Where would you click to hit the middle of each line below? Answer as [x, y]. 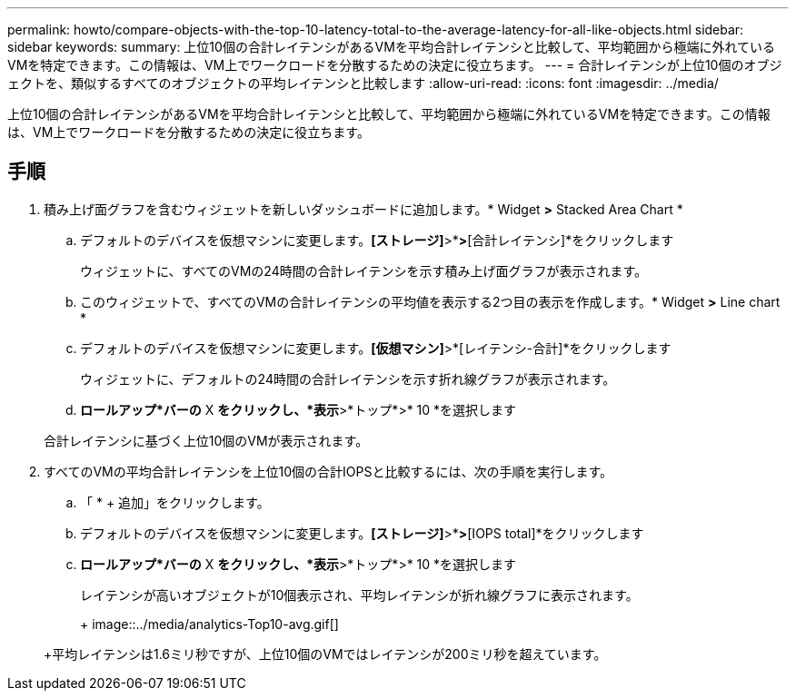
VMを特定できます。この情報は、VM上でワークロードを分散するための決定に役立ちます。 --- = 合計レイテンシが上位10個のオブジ [395, 65]
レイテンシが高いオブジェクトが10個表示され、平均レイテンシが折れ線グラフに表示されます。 [359, 595]
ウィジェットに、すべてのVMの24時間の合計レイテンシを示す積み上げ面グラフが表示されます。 [364, 270]
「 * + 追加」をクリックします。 [175, 502]
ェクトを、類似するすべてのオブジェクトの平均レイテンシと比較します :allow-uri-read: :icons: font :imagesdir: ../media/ [363, 83]
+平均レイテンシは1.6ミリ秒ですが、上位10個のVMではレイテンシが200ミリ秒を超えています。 [325, 654]
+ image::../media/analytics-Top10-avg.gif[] [209, 624]
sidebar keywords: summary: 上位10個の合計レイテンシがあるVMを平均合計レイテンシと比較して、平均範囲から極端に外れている [392, 47]
